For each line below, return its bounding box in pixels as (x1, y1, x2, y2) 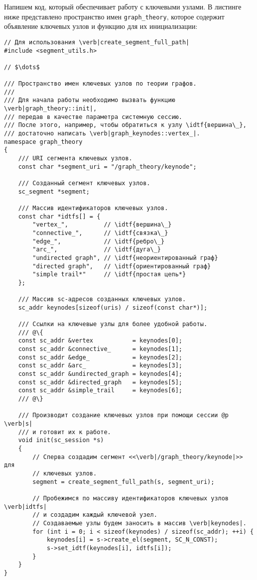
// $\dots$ (4, 63, 40, 71)
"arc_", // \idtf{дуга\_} (32, 246, 161, 253)
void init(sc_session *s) (18, 437, 104, 444)
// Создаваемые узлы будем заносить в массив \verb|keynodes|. (32, 519, 247, 527)
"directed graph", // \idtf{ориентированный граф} (32, 262, 211, 270)
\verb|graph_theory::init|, (4, 105, 97, 113)
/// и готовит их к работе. (18, 428, 111, 436)
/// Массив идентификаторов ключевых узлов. (18, 204, 168, 212)
